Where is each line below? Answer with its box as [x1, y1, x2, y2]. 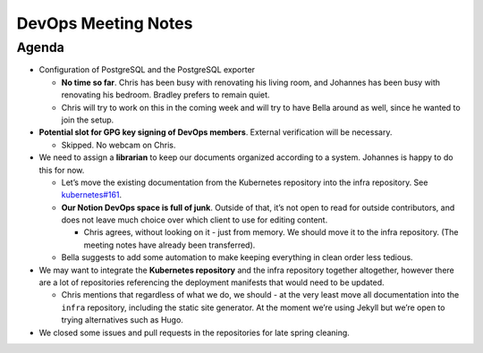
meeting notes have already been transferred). [83, 240, 256, 250]
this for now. [38, 164, 85, 175]
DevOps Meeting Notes [16, 13, 193, 33]
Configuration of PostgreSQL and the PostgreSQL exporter [38, 64, 255, 75]
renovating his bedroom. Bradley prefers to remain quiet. [61, 89, 270, 100]
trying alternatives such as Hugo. [61, 315, 183, 325]
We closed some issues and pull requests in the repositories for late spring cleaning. [38, 327, 351, 338]
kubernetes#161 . [61, 189, 123, 200]
